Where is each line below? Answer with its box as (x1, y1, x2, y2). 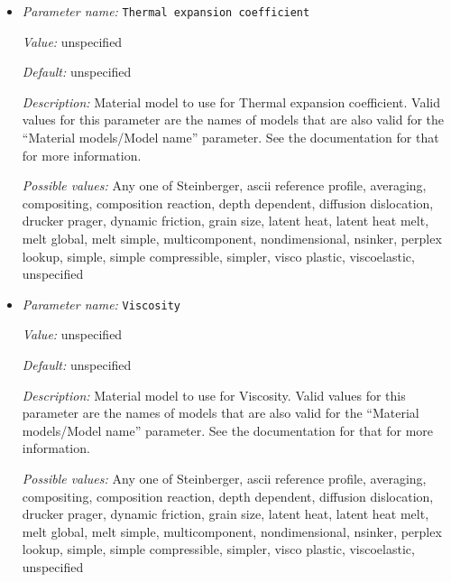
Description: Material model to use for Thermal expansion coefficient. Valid (22, 92, 440, 111)
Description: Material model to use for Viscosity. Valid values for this (22, 385, 406, 404)
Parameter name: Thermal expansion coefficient (22, 2, 310, 20)
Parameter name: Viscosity (22, 294, 181, 313)
